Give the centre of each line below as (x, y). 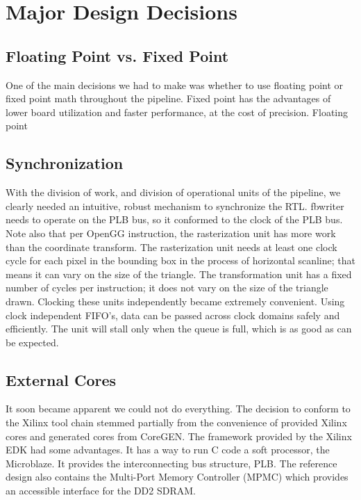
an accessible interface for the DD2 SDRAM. (101, 491)
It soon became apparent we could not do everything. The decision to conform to (178, 409)
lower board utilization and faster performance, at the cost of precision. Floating (177, 112)
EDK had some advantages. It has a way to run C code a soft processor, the (168, 450)
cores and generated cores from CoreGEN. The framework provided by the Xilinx (179, 436)
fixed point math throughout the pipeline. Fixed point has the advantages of (168, 98)
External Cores (61, 379)
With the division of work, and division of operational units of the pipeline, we (173, 192)
